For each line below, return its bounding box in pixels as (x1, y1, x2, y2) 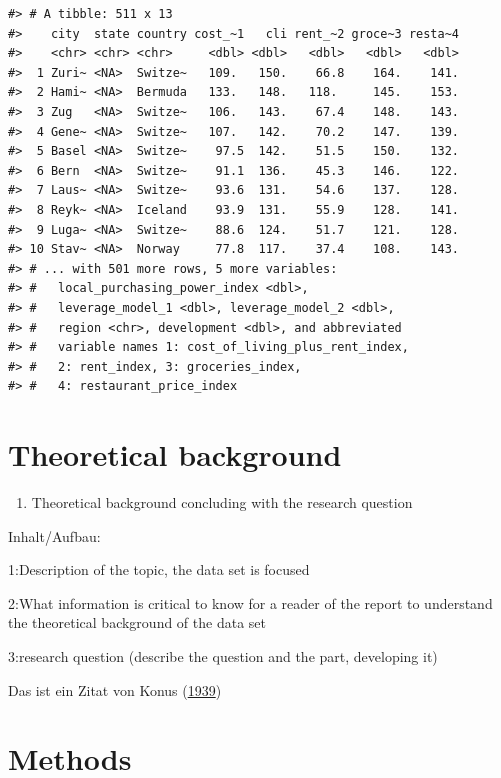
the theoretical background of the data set (8, 612, 266, 633)
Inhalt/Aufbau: (8, 525, 101, 546)
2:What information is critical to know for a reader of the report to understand (8, 592, 493, 613)
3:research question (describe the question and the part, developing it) (8, 645, 438, 666)
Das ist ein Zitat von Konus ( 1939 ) (8, 679, 222, 700)
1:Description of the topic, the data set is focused (8, 559, 310, 580)
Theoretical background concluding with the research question (31, 492, 413, 512)
